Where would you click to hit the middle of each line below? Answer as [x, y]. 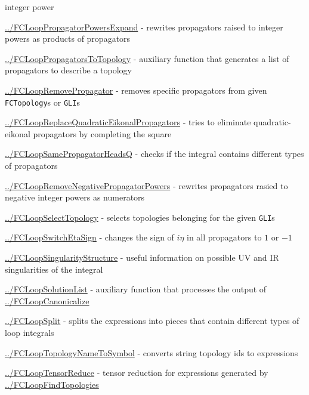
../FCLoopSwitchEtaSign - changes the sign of [89, 237]
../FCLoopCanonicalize [47, 300]
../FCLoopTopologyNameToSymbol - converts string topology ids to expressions [152, 352]
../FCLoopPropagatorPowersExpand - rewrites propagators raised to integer [144, 27]
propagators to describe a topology [69, 70]
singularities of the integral [54, 269]
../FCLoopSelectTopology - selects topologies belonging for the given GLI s [140, 217]
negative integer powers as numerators [75, 197]
